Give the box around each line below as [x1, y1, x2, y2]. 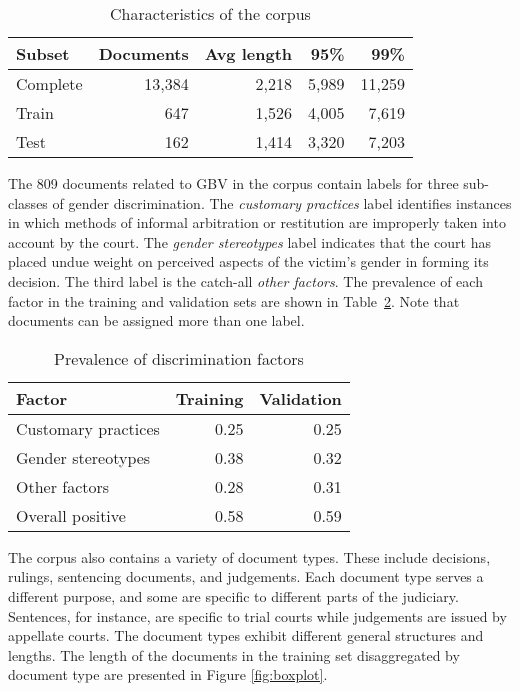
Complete [16, 72, 83, 95]
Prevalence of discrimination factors [53, 346, 304, 370]
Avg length [204, 42, 293, 65]
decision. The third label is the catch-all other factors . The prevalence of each [8, 270, 483, 291]
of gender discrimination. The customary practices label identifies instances [52, 192, 512, 213]
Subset [16, 42, 70, 65]
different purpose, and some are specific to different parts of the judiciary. [8, 585, 459, 606]
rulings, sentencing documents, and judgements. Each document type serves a [8, 566, 484, 587]
